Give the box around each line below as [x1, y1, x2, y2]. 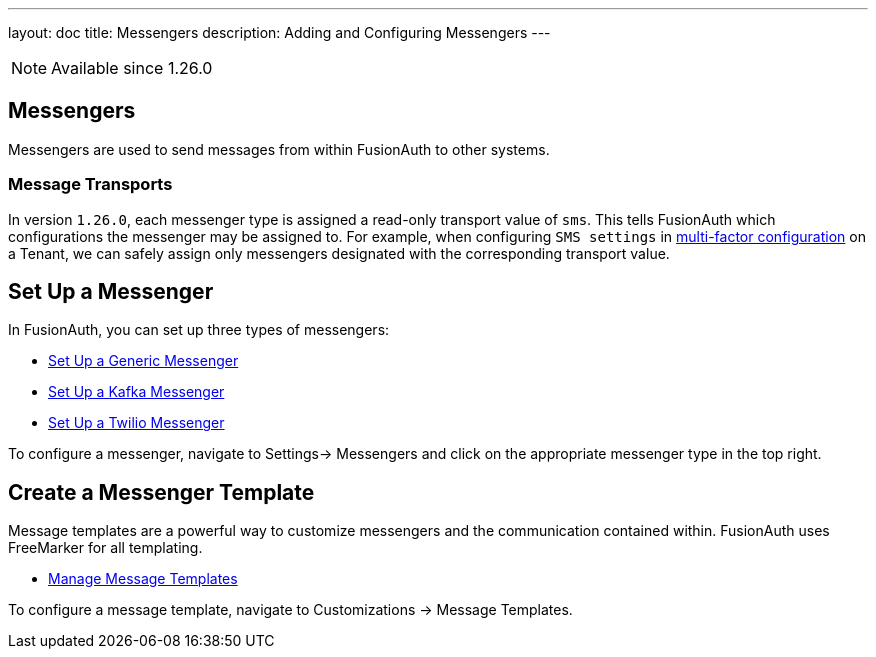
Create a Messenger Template [8, 479, 315, 505]
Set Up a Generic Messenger [48, 352, 239, 370]
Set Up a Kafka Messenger [48, 383, 225, 401]
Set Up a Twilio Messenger [48, 414, 225, 432]
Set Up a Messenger [8, 279, 214, 305]
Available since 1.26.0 [51, 58, 213, 78]
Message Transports [8, 174, 173, 195]
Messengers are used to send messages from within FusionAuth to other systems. [8, 140, 550, 158]
